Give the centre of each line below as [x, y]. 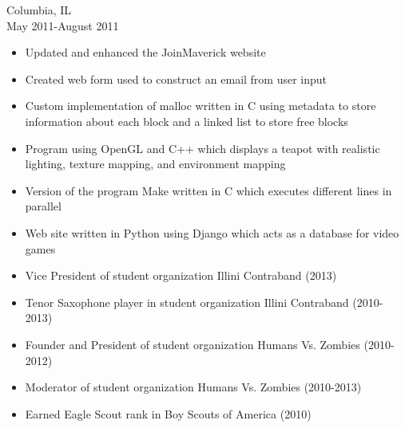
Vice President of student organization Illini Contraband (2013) [181, 275]
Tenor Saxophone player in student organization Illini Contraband [187, 302]
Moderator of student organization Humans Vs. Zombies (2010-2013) [193, 387]
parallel [43, 206]
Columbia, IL [39, 10]
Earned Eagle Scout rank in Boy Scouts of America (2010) [168, 413]
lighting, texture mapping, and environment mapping [155, 164]
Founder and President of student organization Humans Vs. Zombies [193, 344]
